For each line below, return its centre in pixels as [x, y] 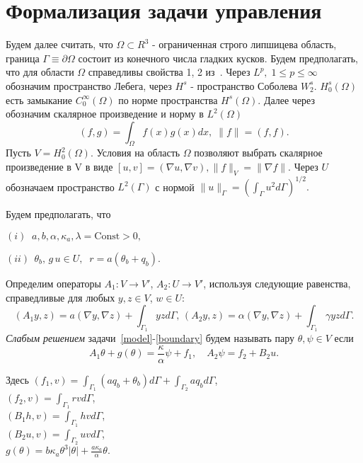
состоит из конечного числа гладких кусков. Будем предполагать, [218, 58]
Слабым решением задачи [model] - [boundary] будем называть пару [150, 338]
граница [23, 58]
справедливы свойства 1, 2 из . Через [169, 72]
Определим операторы [53, 283]
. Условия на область [135, 153]
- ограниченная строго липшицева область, [244, 44]
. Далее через [287, 99]
